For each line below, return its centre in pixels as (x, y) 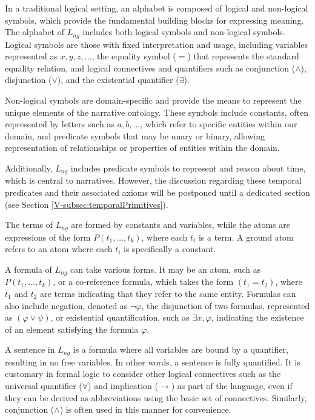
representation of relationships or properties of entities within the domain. (142, 148)
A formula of (28, 269)
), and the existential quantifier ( (118, 80)
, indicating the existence (257, 317)
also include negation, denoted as (66, 305)
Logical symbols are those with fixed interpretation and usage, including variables (157, 44)
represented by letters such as (60, 124)
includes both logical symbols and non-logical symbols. (184, 32)
